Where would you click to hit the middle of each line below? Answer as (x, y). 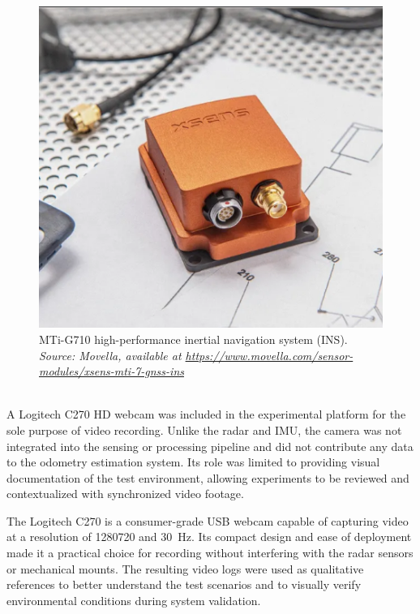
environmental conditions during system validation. (134, 600)
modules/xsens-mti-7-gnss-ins (111, 371)
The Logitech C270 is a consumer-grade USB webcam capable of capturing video (208, 520)
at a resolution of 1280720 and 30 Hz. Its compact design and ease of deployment (209, 537)
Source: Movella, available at (110, 355)
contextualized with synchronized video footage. (125, 494)
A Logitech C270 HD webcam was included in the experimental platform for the (206, 414)
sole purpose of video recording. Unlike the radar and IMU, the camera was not (204, 429)
